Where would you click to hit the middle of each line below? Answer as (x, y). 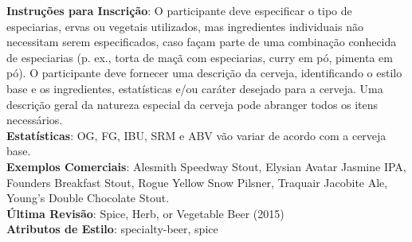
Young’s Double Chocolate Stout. (88, 198)
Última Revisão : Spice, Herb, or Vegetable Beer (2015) (145, 213)
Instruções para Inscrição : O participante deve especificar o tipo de (179, 10)
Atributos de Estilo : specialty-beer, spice (112, 229)
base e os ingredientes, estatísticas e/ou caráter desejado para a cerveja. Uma (195, 88)
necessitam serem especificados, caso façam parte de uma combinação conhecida (202, 42)
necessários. (35, 120)
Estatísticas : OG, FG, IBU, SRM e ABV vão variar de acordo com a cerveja (196, 135)
